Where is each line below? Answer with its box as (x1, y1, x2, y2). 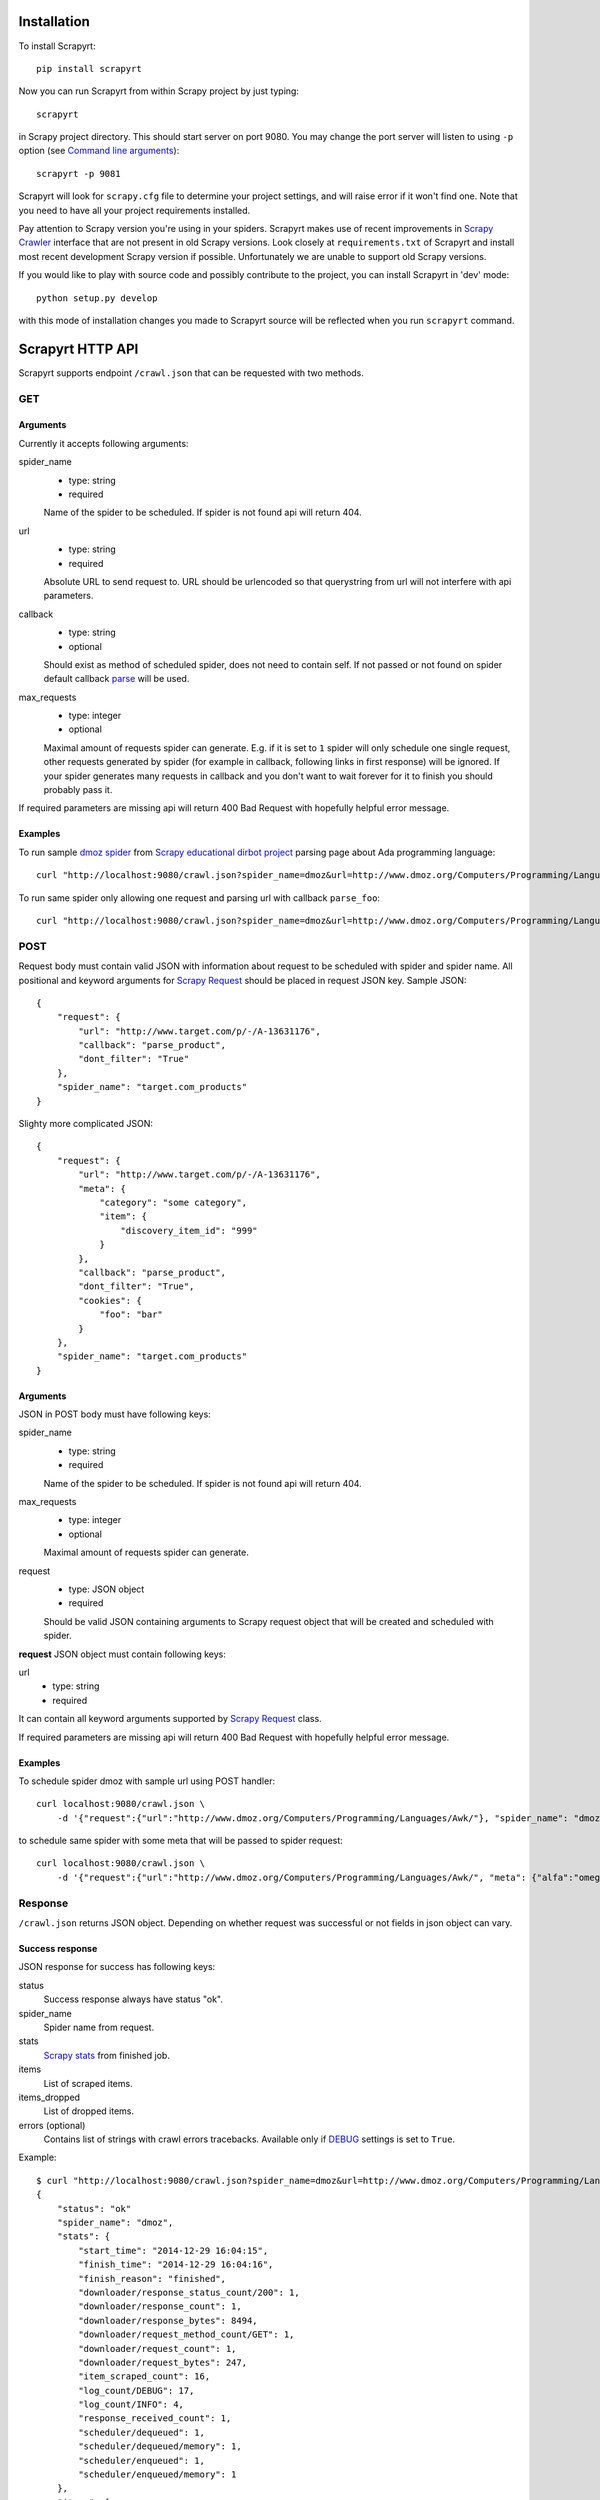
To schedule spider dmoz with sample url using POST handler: (18, 1775, 275, 1787)
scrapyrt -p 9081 (36, 168, 121, 179)
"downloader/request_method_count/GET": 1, (78, 2329, 295, 2340)
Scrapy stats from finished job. (43, 2049, 170, 2061)
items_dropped (18, 2091, 80, 2103)
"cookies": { (78, 1295, 142, 1306)
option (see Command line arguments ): (18, 145, 180, 157)
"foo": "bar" (99, 1309, 164, 1320)
